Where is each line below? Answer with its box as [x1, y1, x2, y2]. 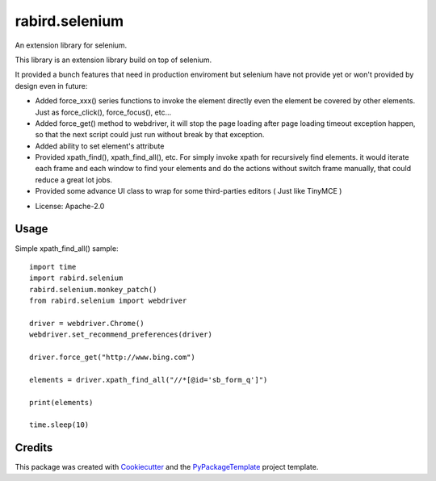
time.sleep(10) [29, 420, 90, 429]
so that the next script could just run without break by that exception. [35, 130, 265, 140]
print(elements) [29, 398, 94, 407]
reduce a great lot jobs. [35, 174, 113, 185]
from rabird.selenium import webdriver [29, 296, 187, 306]
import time [29, 262, 77, 271]
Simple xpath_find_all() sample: [15, 243, 119, 253]
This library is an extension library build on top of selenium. [15, 55, 212, 65]
